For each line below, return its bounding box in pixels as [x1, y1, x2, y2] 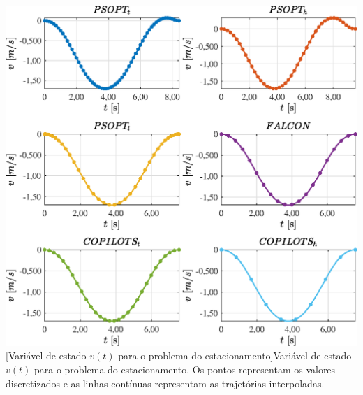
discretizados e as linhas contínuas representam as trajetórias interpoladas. [6, 375, 325, 390]
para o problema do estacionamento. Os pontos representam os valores [34, 361, 336, 376]
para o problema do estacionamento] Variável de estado [118, 348, 352, 363]
